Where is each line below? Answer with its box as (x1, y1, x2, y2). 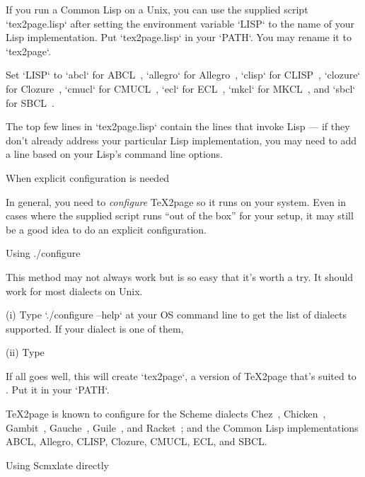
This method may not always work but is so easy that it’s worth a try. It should (6, 269, 354, 284)
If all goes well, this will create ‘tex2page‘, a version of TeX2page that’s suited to (6, 368, 357, 383)
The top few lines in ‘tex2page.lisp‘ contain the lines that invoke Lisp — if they (6, 119, 350, 134)
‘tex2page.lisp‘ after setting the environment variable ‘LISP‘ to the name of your (6, 16, 355, 30)
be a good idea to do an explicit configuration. (6, 222, 207, 236)
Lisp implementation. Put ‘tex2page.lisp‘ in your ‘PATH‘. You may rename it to (6, 30, 352, 45)
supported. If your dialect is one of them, (6, 321, 184, 335)
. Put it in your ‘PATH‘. (6, 382, 110, 397)
